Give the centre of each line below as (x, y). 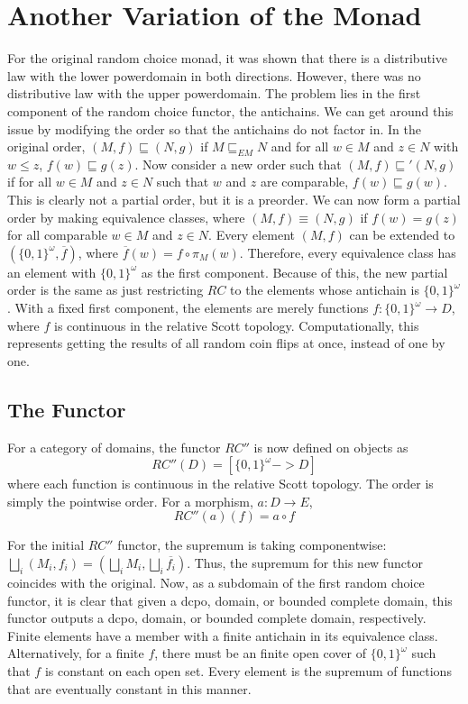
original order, (46, 146)
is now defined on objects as (331, 447)
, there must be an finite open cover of (260, 653)
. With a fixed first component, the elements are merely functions (188, 308)
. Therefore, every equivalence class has (348, 252)
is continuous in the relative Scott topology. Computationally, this (237, 325)
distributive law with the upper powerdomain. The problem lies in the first (214, 93)
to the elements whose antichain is (325, 290)
